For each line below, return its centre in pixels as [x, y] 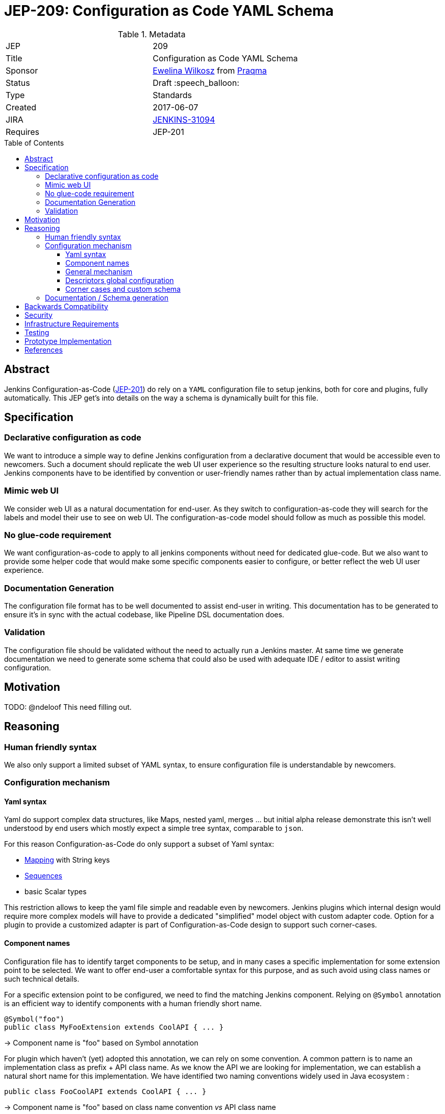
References [44, 350]
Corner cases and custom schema [123, 289]
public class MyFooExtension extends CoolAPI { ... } [114, 1027]
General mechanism [99, 271]
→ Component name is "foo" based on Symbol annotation [101, 1042]
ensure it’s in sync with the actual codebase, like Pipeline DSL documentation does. [144, 615]
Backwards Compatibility [66, 306]
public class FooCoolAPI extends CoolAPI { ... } [105, 1091]
